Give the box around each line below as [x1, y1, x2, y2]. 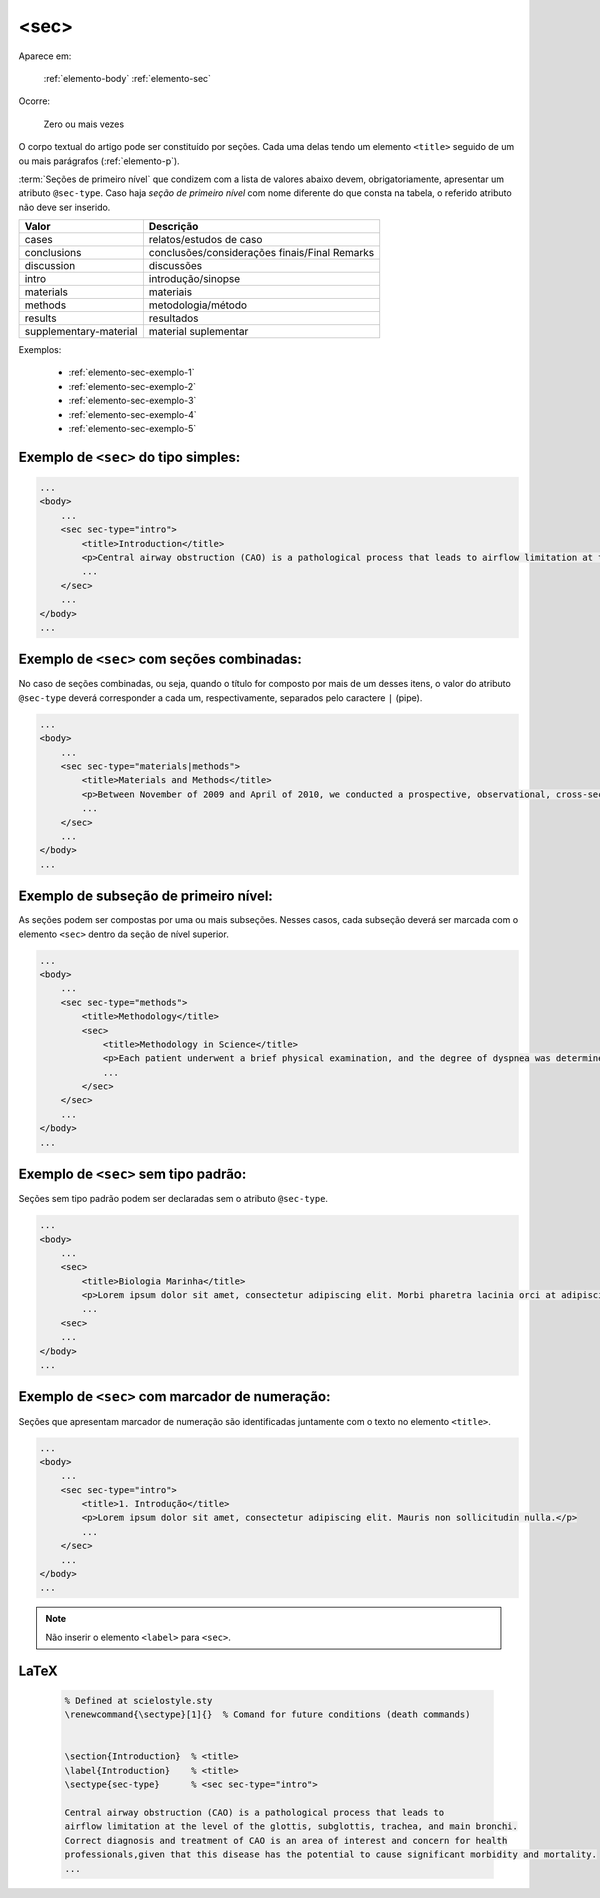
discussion [24, 259, 76, 273]
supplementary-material [24, 325, 138, 339]
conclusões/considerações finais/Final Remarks [148, 246, 375, 260]
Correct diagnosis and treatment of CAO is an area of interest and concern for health [64, 1835, 508, 1846]
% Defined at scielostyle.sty [64, 1695, 213, 1706]
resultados [148, 311, 199, 325]
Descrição [148, 220, 199, 234]
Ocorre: [18, 95, 50, 107]
